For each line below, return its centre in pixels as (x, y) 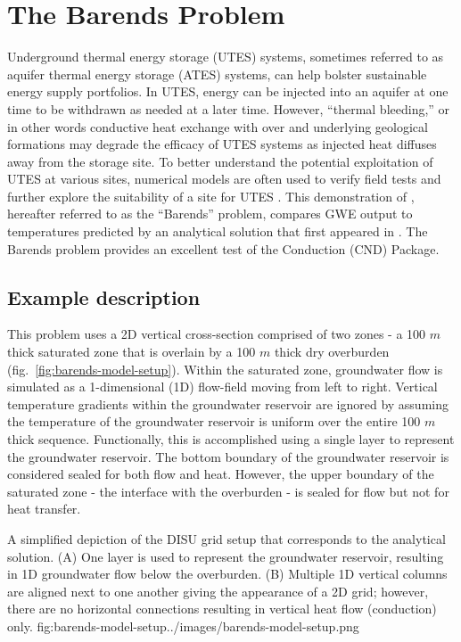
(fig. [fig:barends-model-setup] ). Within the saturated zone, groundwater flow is (225, 369)
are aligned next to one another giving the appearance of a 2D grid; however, (218, 591)
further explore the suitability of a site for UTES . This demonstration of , (211, 196)
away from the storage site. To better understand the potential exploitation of (220, 161)
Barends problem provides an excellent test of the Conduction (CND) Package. (223, 248)
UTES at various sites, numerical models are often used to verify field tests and (224, 179)
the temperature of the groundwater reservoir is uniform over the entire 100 (214, 421)
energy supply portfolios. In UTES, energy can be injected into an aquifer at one (228, 91)
